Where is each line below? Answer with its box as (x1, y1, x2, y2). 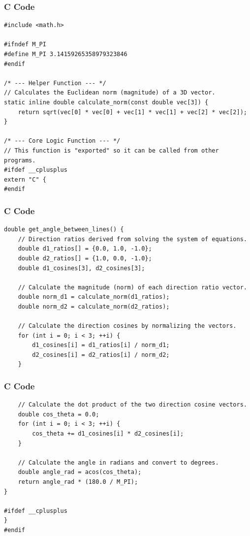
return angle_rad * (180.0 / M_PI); (18, 478, 138, 485)
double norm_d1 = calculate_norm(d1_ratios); (18, 293, 170, 301)
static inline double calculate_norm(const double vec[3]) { (4, 98, 209, 106)
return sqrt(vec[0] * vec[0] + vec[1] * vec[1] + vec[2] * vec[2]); (18, 108, 247, 116)
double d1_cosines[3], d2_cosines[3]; (18, 264, 145, 272)
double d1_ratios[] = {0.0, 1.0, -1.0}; (18, 245, 152, 252)
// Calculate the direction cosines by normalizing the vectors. (18, 322, 237, 330)
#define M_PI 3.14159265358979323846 (4, 51, 127, 58)
